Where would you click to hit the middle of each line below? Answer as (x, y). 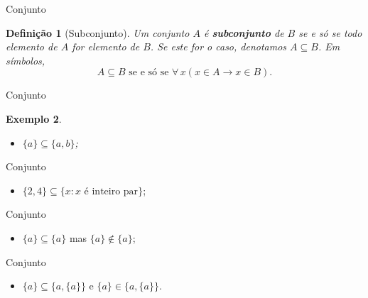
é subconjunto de (244, 32)
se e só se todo (330, 32)
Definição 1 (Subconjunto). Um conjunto (98, 32)
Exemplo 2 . (34, 118)
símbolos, (26, 60)
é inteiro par (111, 191)
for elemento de (106, 46)
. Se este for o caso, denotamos (218, 46)
